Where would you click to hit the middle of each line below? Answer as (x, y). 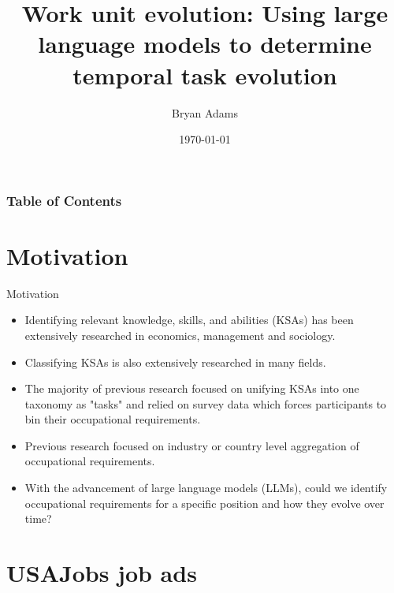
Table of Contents (64, 200)
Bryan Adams (205, 112)
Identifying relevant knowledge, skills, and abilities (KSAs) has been (189, 320)
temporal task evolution (205, 75)
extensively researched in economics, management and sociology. (180, 335)
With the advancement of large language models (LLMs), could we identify (206, 488)
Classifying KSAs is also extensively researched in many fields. (175, 362)
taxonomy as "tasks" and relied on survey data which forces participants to (206, 403)
